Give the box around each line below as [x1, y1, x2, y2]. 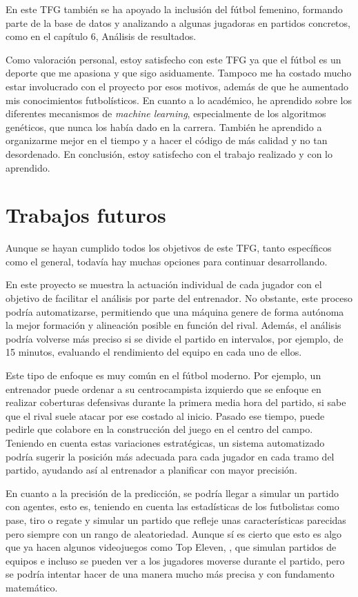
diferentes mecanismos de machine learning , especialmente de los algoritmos [6, 106, 326, 121]
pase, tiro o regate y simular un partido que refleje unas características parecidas [6, 512, 346, 527]
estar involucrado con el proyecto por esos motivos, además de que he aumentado [6, 79, 349, 93]
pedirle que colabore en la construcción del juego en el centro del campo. [6, 422, 313, 436]
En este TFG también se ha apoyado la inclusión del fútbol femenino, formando [6, 2, 343, 16]
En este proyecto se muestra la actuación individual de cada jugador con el [6, 277, 322, 292]
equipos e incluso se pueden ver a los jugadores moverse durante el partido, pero [6, 553, 345, 567]
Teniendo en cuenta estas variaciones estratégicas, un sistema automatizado [6, 435, 325, 449]
